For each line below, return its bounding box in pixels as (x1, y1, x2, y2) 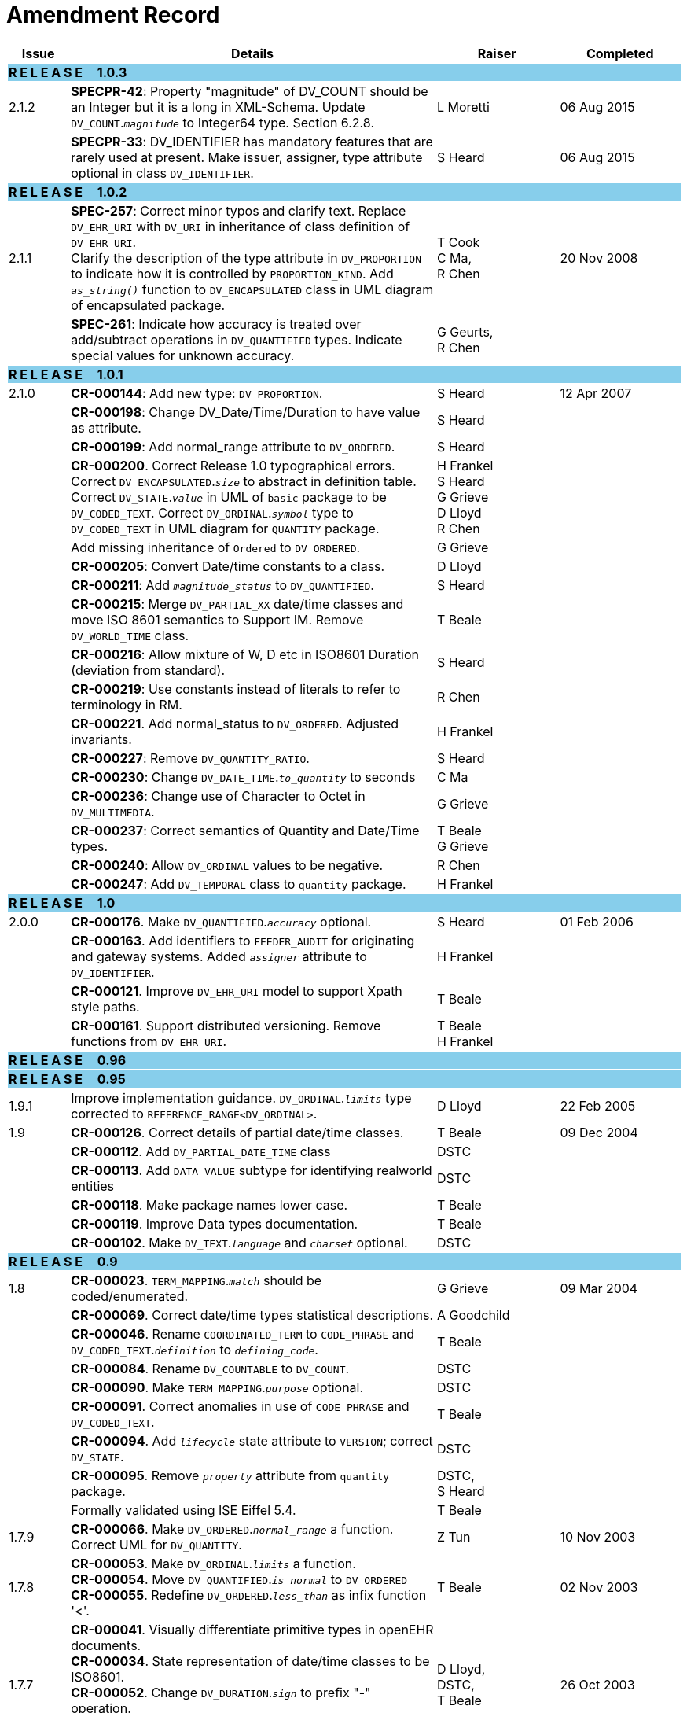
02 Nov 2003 (560, 1579, 638, 1595)
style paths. (71, 998, 140, 1015)
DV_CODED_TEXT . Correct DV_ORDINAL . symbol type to (71, 504, 354, 521)
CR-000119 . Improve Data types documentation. (71, 1215, 358, 1232)
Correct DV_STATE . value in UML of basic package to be (71, 488, 387, 505)
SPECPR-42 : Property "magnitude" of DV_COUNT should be (71, 83, 428, 99)
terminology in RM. (71, 696, 182, 713)
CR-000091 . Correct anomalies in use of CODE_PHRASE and (71, 1398, 410, 1414)
